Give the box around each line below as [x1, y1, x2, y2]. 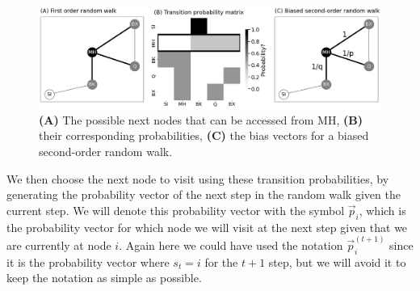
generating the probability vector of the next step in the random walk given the [6, 186, 401, 203]
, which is [359, 201, 406, 218]
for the [204, 253, 238, 270]
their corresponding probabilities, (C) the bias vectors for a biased [39, 127, 369, 144]
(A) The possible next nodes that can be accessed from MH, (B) [39, 111, 363, 128]
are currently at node [6, 236, 111, 253]
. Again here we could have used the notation [119, 236, 343, 253]
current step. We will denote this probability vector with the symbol [6, 201, 345, 218]
